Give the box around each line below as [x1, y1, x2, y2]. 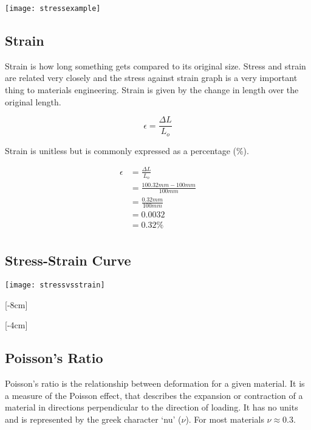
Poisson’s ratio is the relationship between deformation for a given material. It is [5, 377, 305, 390]
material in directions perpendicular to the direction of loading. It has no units [5, 401, 298, 414]
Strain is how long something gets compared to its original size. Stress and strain [5, 59, 306, 72]
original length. [5, 95, 61, 108]
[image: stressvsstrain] [5, 281, 105, 290]
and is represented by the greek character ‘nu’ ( [5, 413, 182, 425]
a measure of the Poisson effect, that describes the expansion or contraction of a [5, 389, 303, 401]
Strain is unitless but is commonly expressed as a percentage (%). [5, 144, 249, 157]
